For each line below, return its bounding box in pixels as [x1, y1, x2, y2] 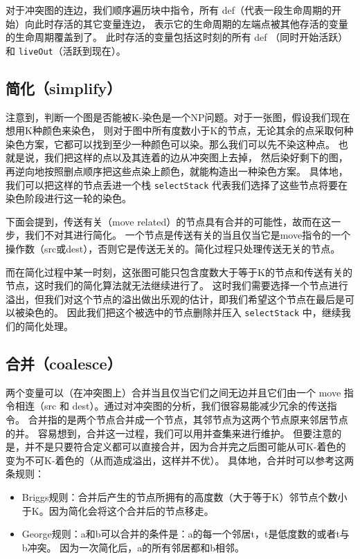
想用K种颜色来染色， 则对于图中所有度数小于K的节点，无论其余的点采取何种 [6, 123, 354, 138]
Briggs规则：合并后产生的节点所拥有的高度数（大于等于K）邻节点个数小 [21, 490, 348, 504]
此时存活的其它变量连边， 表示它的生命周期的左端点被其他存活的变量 [34, 16, 348, 30]
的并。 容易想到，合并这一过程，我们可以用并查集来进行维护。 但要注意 [6, 425, 332, 440]
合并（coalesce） [6, 353, 122, 374]
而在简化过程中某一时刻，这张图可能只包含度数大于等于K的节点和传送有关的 [6, 264, 352, 279]
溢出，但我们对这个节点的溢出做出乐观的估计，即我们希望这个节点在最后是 [6, 291, 345, 306]
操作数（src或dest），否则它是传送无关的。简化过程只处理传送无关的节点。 [6, 241, 341, 256]
